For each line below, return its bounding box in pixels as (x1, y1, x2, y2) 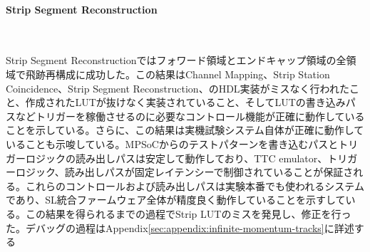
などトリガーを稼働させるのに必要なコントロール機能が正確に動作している (15, 108, 365, 123)
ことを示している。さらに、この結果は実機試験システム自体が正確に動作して (6, 122, 364, 137)
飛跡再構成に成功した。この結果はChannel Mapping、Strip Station (25, 66, 330, 81)
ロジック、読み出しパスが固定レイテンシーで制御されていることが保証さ (15, 164, 354, 179)
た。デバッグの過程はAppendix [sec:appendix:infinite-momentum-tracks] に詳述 (6, 220, 354, 235)
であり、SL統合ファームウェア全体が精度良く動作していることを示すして (6, 192, 346, 207)
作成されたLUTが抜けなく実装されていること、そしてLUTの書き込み (25, 95, 346, 110)
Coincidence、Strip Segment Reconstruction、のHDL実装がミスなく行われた (6, 80, 349, 95)
